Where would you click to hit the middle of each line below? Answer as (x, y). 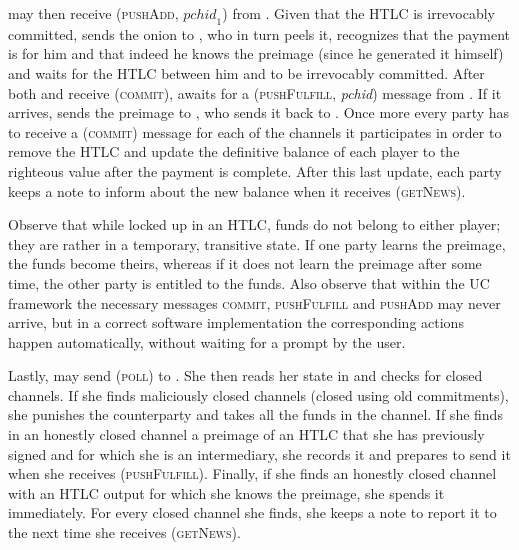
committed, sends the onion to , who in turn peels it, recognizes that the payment (259, 33)
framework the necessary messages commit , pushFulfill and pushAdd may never (254, 302)
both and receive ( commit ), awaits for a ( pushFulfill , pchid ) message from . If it (255, 92)
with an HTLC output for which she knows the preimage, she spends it (226, 492)
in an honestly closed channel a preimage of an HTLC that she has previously (246, 434)
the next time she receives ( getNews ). (124, 532)
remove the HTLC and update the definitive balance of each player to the (234, 151)
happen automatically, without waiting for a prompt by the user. (207, 341)
